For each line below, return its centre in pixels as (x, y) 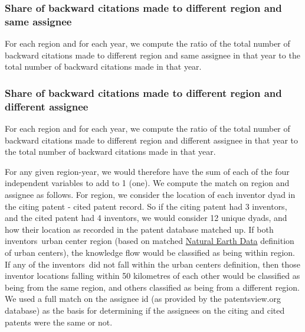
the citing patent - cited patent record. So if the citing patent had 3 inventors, (146, 206)
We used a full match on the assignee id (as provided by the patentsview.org (143, 299)
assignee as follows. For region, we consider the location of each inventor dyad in (150, 195)
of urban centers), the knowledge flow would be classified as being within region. (150, 252)
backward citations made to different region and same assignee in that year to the (152, 55)
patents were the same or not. (59, 322)
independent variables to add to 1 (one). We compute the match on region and (147, 183)
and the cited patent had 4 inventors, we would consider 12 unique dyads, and (146, 218)
